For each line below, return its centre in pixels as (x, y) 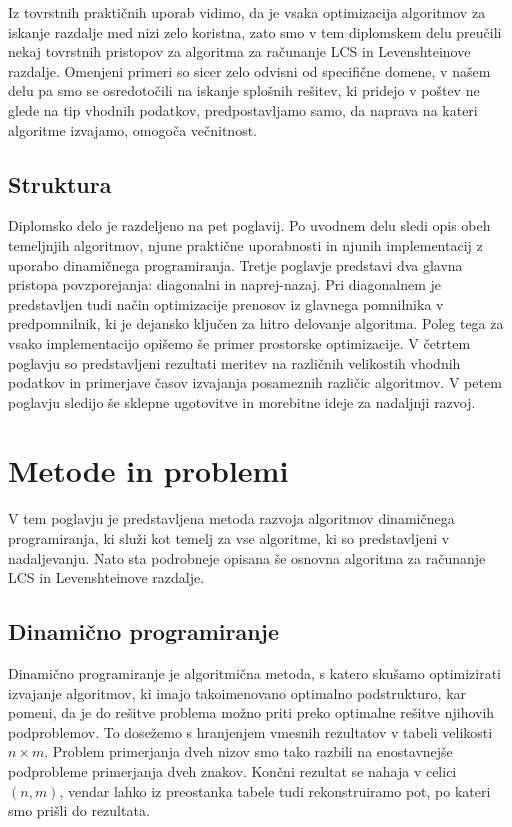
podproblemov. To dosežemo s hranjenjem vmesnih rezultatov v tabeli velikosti (250, 731)
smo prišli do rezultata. (79, 810)
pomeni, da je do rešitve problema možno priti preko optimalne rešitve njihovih (251, 712)
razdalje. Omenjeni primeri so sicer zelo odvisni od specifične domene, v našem (249, 70)
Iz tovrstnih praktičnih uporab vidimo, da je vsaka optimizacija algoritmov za (247, 12)
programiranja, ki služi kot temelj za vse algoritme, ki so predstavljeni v (229, 538)
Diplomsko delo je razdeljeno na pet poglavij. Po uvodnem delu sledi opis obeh (249, 225)
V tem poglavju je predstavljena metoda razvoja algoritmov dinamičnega (231, 518)
